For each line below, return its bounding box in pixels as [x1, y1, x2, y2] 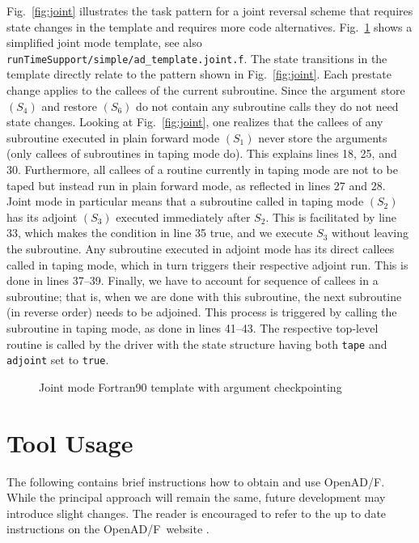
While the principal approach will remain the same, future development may [6, 489, 386, 506]
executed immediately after [116, 208, 251, 225]
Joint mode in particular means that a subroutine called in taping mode [6, 193, 364, 210]
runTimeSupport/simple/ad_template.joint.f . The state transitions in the [6, 49, 387, 66]
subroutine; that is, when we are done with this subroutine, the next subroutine [6, 287, 402, 304]
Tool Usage [6, 426, 133, 459]
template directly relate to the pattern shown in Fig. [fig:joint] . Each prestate [6, 66, 391, 83]
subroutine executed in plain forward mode [6, 129, 220, 146]
